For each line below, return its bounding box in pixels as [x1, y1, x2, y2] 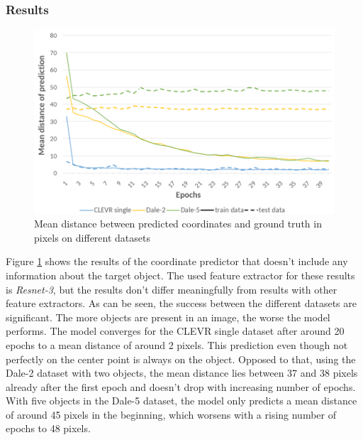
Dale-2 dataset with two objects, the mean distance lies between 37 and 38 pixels [6, 365, 358, 380]
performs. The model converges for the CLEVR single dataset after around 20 [6, 323, 345, 338]
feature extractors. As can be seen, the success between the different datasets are [6, 296, 357, 311]
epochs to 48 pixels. [6, 421, 91, 436]
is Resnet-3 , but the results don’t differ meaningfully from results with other [6, 281, 337, 296]
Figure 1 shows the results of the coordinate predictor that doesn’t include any [6, 254, 348, 269]
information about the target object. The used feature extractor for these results [6, 267, 355, 282]
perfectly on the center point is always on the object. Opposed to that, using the [6, 351, 356, 366]
